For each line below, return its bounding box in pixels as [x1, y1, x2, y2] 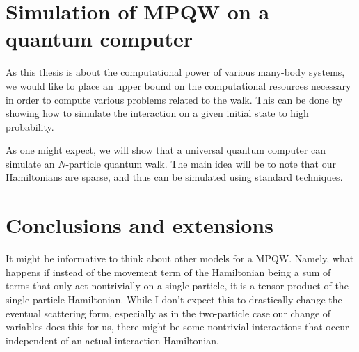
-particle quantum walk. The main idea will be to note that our [65, 156, 336, 170]
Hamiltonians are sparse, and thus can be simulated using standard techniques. [6, 170, 343, 184]
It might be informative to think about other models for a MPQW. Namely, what [6, 251, 354, 266]
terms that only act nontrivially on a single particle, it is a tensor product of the [6, 278, 349, 293]
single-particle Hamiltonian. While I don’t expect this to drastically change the [6, 291, 342, 306]
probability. [6, 119, 54, 134]
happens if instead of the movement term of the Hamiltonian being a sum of [6, 264, 331, 279]
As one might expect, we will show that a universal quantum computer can [6, 143, 326, 157]
